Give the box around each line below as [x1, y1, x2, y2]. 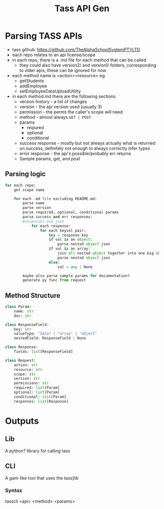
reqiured [26, 124, 44, 130]
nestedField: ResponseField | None [14, 336, 86, 341]
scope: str [14, 372, 36, 376]
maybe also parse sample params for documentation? [22, 273, 130, 278]
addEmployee [19, 83, 47, 89]
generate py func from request [22, 278, 86, 283]
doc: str [14, 313, 32, 318]
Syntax [5, 487, 22, 494]
